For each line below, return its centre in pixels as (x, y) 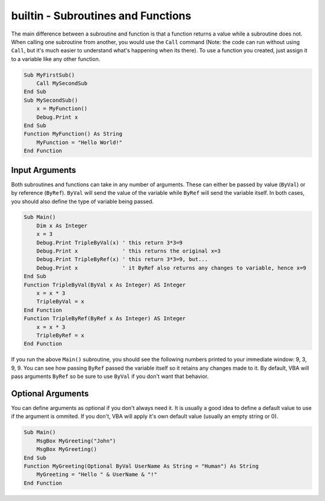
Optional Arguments (50, 393)
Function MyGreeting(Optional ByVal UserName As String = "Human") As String (141, 466)
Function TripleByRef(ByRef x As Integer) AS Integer (105, 319)
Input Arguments (44, 170)
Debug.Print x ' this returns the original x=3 (128, 251)
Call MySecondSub (62, 83)
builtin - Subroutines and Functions (101, 16)
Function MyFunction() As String (73, 134)
